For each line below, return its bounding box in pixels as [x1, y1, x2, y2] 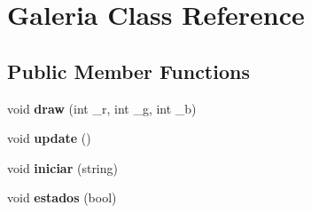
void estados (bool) [7, 188, 117, 207]
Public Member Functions [7, 57, 250, 84]
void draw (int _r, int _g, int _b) [7, 99, 197, 117]
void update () [7, 129, 91, 147]
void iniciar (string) [7, 158, 118, 177]
